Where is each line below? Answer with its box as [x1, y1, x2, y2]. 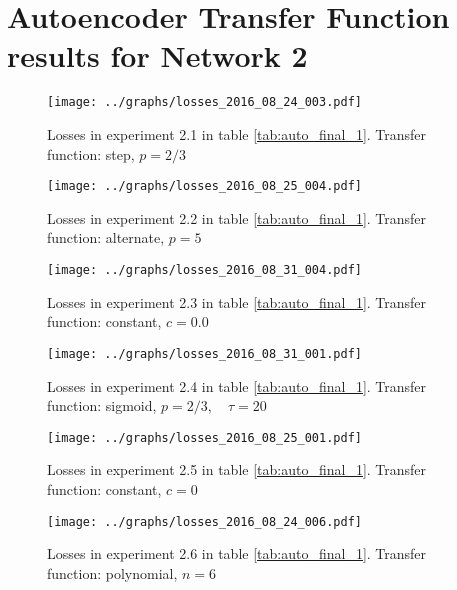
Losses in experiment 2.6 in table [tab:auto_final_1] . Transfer [47, 543, 427, 564]
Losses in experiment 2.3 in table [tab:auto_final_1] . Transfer [47, 291, 427, 312]
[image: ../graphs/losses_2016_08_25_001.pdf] [47, 430, 362, 445]
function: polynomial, [47, 562, 178, 583]
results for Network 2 [7, 35, 308, 76]
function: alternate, [47, 227, 165, 248]
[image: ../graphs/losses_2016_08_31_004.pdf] [47, 263, 362, 277]
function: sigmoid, [47, 395, 157, 416]
